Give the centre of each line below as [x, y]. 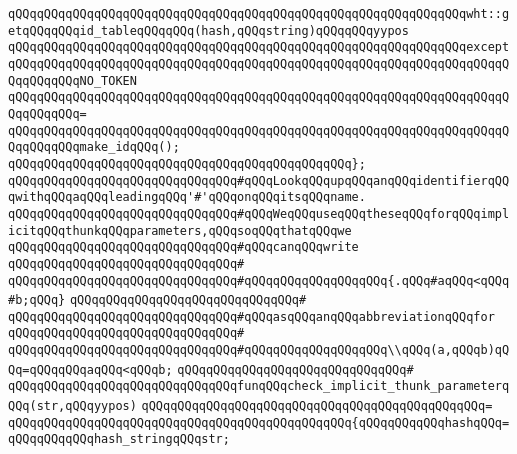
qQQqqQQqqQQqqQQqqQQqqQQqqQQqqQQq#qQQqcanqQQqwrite [183, 247]
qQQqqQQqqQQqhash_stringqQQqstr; [119, 439]
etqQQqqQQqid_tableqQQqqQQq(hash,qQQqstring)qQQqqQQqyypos [208, 30]
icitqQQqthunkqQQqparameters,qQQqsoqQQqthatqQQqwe [180, 230]
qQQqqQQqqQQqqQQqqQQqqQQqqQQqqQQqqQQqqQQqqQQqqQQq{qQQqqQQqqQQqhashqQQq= [259, 422]
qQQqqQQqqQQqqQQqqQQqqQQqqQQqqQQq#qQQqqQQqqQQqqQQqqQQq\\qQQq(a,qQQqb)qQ [259, 350]
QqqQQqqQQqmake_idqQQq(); [94, 147]
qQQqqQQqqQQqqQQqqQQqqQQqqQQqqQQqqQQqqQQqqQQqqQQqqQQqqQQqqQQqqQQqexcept [259, 47]
